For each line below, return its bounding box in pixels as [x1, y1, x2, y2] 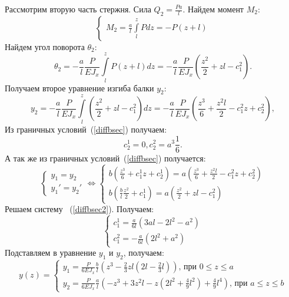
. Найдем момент [182, 3, 244, 15]
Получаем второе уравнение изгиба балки [5, 81, 154, 94]
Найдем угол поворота [5, 40, 85, 52]
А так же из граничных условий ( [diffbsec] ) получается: [5, 152, 206, 164]
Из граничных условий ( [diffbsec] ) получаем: [5, 123, 167, 136]
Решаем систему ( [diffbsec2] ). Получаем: [5, 203, 154, 215]
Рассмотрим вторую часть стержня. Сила [5, 3, 151, 15]
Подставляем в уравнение [5, 246, 97, 259]
